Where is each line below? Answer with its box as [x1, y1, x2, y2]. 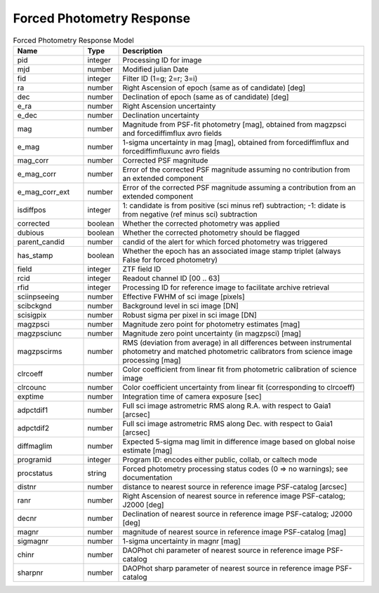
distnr [17, 482, 36, 491]
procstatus [17, 468, 53, 478]
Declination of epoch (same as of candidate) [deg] [122, 92, 289, 102]
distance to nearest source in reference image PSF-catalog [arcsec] [122, 482, 347, 491]
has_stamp [17, 250, 53, 260]
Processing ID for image [122, 55, 202, 64]
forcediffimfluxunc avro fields [122, 146, 220, 156]
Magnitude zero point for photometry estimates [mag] [122, 319, 300, 329]
